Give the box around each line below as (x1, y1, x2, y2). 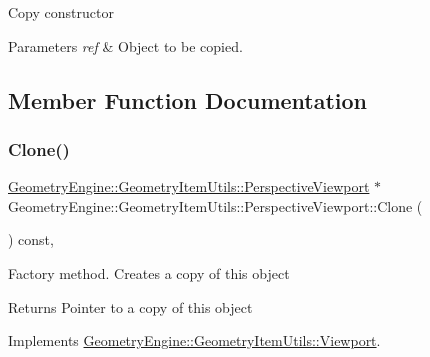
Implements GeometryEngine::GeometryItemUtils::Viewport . (8, 330, 381, 351)
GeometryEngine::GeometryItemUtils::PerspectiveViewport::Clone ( (8, 195, 423, 216)
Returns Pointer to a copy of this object (8, 296, 253, 317)
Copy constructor (8, 2, 114, 22)
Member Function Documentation (8, 84, 368, 115)
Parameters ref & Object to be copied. (8, 35, 243, 56)
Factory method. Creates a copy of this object (8, 262, 290, 283)
